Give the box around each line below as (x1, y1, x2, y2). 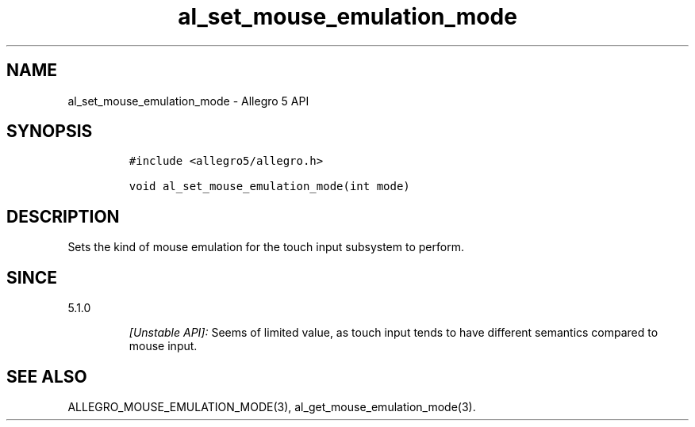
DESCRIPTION (6, 206, 120, 227)
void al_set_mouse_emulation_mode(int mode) (129, 180, 410, 193)
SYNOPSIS (6, 121, 93, 142)
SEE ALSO (6, 366, 87, 387)
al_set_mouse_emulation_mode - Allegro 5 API (67, 93, 309, 108)
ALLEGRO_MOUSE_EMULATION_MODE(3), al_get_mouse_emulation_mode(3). (67, 399, 476, 414)
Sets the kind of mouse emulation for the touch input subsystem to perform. (67, 240, 464, 254)
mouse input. (129, 339, 198, 353)
